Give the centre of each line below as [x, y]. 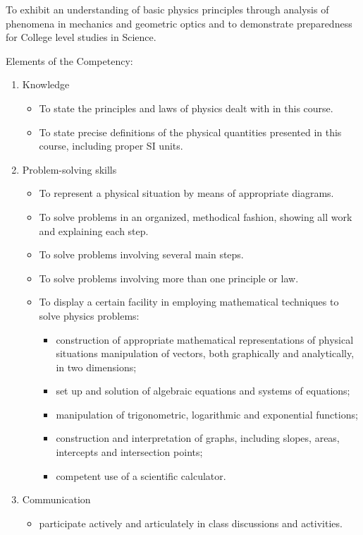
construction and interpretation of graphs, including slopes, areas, [198, 438]
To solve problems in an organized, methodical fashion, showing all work [196, 216]
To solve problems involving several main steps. [141, 254]
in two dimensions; [96, 367]
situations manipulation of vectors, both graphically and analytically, [205, 353]
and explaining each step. [94, 230]
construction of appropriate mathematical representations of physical [205, 339]
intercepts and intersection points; [129, 452]
